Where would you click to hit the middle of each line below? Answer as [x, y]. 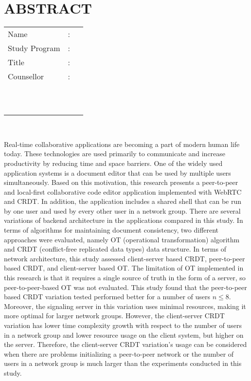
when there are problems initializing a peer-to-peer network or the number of [119, 354]
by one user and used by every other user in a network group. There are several [122, 210]
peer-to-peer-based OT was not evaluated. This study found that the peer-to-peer [125, 287]
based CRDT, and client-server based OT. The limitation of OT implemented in [124, 268]
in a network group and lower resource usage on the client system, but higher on [124, 335]
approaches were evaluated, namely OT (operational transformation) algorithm [122, 239]
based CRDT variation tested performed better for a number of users [107, 297]
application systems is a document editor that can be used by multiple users [117, 172]
